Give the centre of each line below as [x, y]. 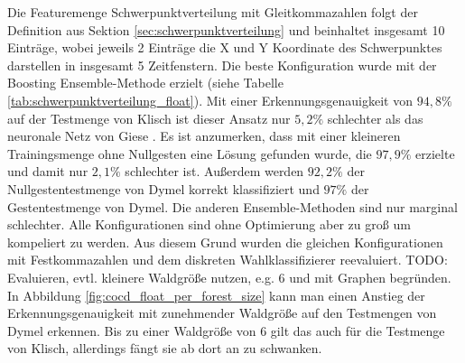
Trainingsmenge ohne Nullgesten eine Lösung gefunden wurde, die [190, 153]
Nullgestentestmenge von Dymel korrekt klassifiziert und [163, 188]
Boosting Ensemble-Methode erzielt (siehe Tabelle [145, 83]
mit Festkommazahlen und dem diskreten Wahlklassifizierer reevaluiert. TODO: [228, 260]
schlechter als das [375, 118]
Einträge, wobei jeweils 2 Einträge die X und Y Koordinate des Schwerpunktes [225, 47]
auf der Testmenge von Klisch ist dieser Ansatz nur [149, 118]
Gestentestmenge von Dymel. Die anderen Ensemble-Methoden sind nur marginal [232, 206]
